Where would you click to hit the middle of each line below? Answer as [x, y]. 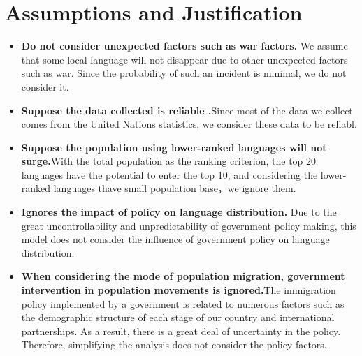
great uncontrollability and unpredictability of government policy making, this [189, 225]
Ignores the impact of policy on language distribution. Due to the [179, 212]
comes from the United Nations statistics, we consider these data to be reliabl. [189, 124]
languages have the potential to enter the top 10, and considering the [169, 174]
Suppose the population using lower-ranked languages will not [174, 147]
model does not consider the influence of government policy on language [175, 239]
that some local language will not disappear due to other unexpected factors [184, 59]
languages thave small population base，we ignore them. [175, 188]
